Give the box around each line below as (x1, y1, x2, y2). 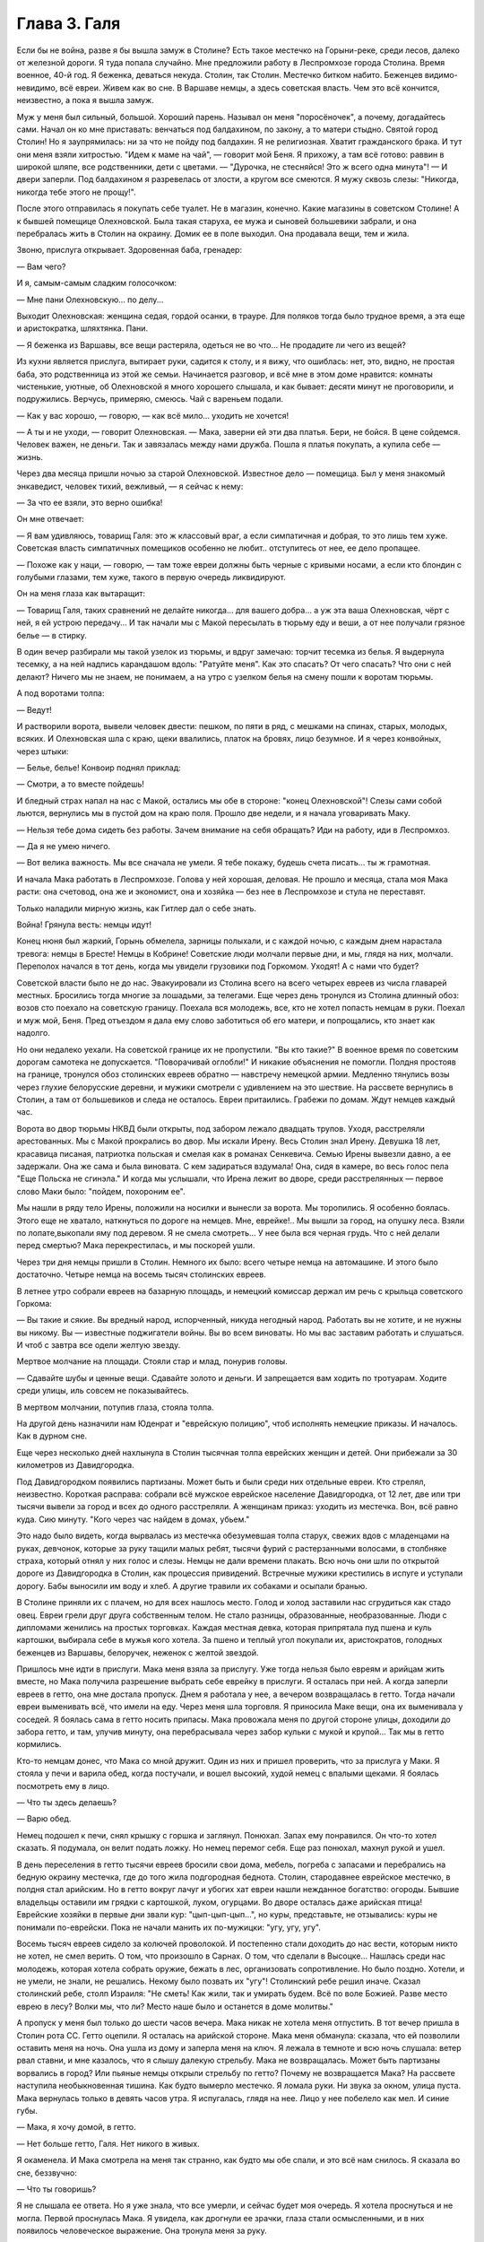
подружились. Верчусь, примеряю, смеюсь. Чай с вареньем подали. (16, 394, 284, 404)
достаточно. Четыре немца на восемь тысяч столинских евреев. (16, 1269, 266, 1280)
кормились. (16, 1739, 62, 1750)
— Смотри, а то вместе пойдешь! (16, 778, 145, 789)
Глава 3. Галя (16, 13, 121, 33)
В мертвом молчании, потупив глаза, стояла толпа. (16, 1402, 214, 1412)
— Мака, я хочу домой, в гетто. (16, 2122, 136, 2133)
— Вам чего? (16, 261, 66, 272)
